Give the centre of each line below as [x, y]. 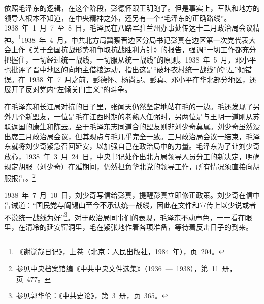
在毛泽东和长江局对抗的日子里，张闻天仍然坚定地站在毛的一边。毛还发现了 [128, 106]
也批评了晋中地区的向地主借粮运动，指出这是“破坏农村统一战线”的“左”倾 [125, 69]
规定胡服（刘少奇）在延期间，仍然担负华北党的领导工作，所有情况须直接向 [128, 166]
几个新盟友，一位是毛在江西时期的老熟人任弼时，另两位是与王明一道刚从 [132, 116]
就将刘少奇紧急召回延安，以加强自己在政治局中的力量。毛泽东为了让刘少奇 [135, 146]
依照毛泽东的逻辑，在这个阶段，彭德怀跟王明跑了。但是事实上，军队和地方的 [132, 8]
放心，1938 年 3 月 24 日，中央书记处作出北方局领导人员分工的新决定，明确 [132, 156]
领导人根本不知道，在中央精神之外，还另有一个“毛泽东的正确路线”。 [118, 18]
